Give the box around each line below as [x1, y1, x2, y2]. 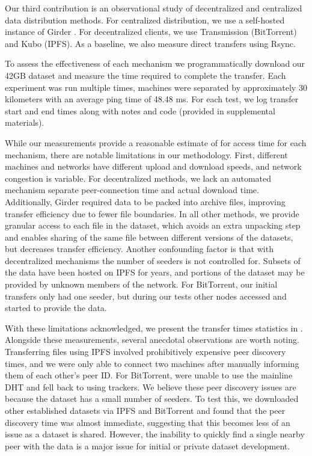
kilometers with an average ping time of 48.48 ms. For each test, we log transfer [5, 93, 299, 105]
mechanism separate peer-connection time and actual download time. [5, 183, 259, 196]
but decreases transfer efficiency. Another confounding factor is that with [5, 242, 274, 255]
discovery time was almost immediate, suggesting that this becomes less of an [5, 416, 290, 428]
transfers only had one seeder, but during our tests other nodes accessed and [5, 289, 287, 302]
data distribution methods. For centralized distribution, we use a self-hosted [5, 13, 285, 26]
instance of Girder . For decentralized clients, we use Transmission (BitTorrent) [5, 25, 297, 38]
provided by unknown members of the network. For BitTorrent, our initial [5, 278, 278, 291]
